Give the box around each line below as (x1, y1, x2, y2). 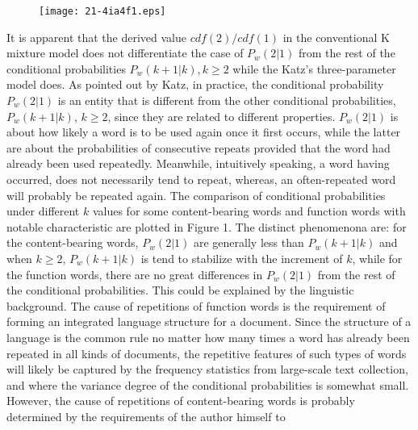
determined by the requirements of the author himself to (6, 407, 286, 424)
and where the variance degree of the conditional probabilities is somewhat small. (6, 376, 409, 393)
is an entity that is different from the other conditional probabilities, (57, 92, 396, 109)
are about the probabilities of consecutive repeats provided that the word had (6, 139, 391, 156)
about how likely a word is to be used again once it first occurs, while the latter (6, 123, 401, 140)
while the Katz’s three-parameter (232, 60, 396, 77)
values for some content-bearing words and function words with (92, 202, 406, 219)
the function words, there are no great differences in (6, 265, 263, 282)
